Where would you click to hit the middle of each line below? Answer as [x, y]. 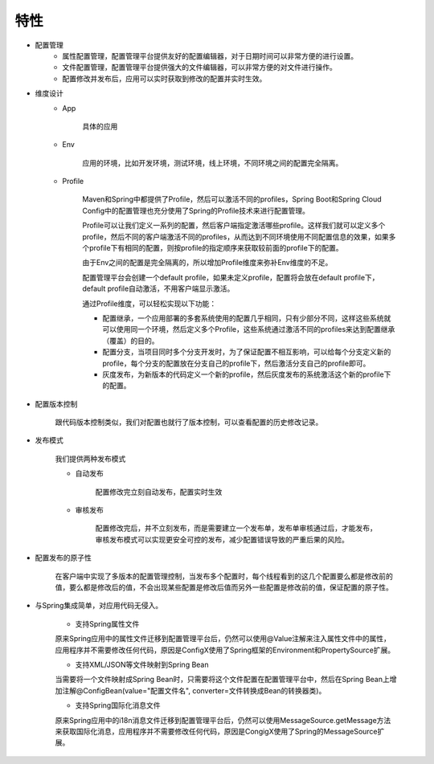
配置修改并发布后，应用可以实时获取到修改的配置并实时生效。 [164, 78]
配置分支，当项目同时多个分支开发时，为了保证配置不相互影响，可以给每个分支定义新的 [247, 352]
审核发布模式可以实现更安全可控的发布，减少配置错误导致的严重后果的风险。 [222, 539]
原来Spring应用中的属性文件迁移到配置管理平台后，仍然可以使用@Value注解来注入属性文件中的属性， [223, 639]
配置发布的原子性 [63, 558]
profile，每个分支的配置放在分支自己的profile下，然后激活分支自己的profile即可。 [236, 363]
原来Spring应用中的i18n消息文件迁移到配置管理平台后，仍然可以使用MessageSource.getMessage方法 [223, 720]
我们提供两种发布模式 [90, 459]
